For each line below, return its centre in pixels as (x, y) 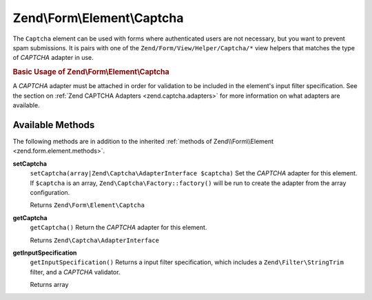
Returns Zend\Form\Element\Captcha (87, 205)
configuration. (50, 193)
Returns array (49, 285)
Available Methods (54, 125)
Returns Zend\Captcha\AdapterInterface (95, 240)
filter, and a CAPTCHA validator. (75, 272)
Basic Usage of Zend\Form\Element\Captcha (91, 72)
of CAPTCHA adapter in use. (53, 58)
